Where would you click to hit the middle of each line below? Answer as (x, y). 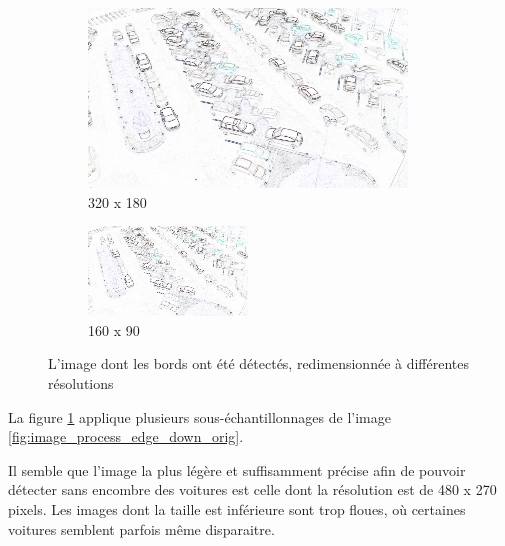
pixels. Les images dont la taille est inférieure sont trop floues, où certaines (237, 508)
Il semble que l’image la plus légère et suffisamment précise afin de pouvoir (237, 469)
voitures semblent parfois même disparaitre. (141, 528)
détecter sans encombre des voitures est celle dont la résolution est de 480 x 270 (252, 489)
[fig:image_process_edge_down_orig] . (126, 436)
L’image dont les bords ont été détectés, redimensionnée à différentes (259, 363)
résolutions (81, 382)
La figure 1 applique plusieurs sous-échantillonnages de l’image (199, 416)
